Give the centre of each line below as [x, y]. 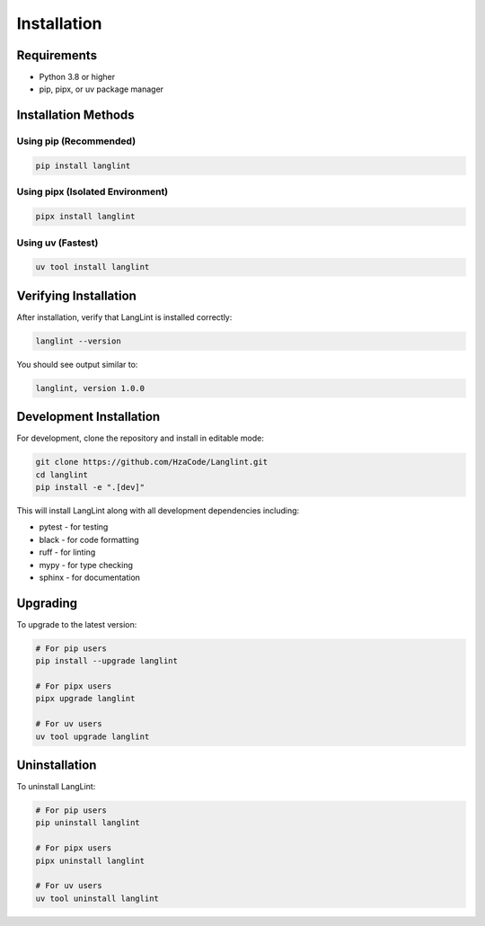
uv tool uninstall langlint [97, 898]
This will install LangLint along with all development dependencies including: [158, 511]
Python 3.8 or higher [77, 77]
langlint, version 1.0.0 [90, 388]
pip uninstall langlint [88, 823]
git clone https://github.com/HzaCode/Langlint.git [152, 462]
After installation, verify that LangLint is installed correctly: [124, 317]
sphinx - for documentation [90, 577]
